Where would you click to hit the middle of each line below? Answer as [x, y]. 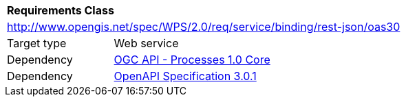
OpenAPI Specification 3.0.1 [185, 76]
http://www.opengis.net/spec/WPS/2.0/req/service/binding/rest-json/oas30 [204, 27]
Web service [146, 43]
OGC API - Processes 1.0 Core [192, 60]
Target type [37, 43]
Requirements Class [61, 10]
